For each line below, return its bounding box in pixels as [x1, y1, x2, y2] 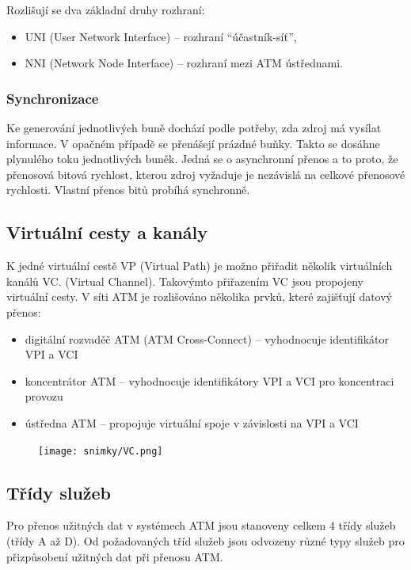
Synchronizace [6, 88, 99, 108]
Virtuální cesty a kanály [6, 220, 208, 245]
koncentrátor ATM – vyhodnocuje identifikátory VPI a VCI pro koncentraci [25, 372, 394, 389]
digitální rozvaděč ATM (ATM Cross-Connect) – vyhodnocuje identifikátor [25, 330, 389, 347]
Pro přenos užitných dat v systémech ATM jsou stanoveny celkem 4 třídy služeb [6, 517, 396, 534]
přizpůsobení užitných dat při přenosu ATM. [6, 548, 223, 564]
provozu [25, 388, 63, 405]
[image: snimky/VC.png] [38, 445, 163, 457]
